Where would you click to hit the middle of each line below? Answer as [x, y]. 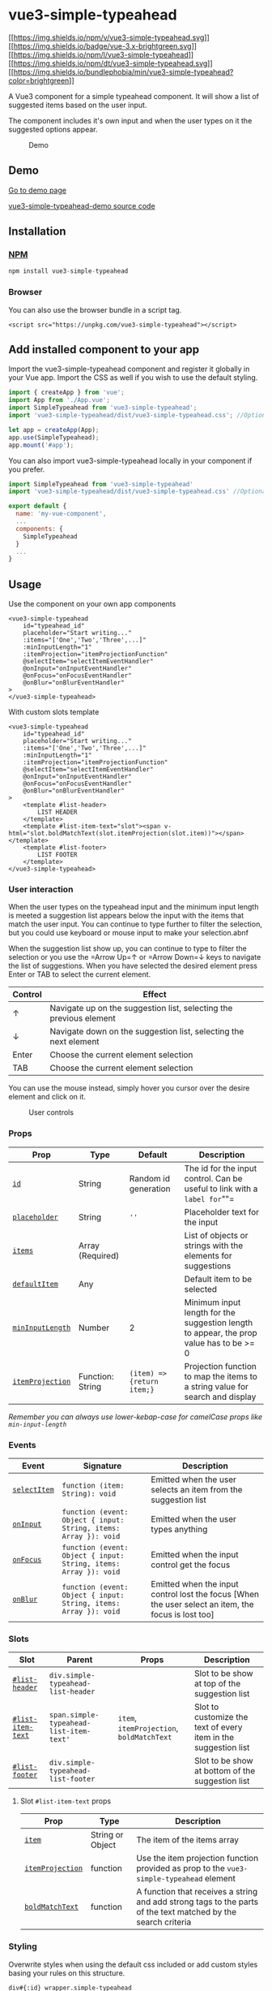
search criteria [164, 1922]
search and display [220, 1397]
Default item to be [218, 1279]
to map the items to [221, 1376]
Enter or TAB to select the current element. [80, 974]
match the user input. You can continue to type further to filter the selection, [136, 924]
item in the [214, 1738]
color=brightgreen [39, 80]
